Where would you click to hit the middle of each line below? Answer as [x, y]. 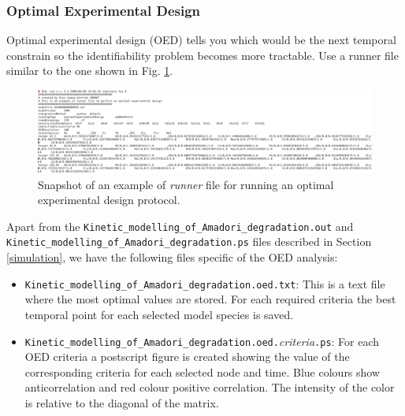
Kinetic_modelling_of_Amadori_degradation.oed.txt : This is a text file [205, 283]
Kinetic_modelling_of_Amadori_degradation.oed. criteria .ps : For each [202, 341]
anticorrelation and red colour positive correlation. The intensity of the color [210, 387]
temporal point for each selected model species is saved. [159, 314]
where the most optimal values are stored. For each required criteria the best [210, 299]
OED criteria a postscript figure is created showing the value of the [187, 357]
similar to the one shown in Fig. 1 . [90, 71]
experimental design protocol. [109, 200]
